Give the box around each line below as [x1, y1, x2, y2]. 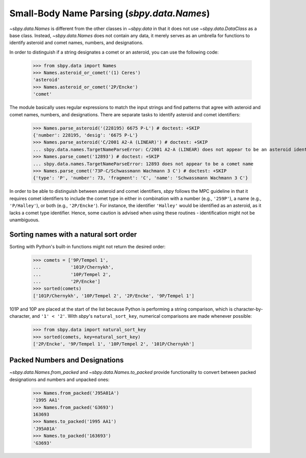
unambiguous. [9, 217, 40, 223]
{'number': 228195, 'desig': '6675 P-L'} [33, 133, 138, 138]
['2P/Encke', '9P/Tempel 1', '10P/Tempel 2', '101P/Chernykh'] [33, 341, 195, 347]
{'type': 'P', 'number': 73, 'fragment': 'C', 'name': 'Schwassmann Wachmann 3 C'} [33, 175, 248, 181]
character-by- [234, 306, 263, 312]
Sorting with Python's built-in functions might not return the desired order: [9, 243, 166, 249]
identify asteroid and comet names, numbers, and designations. [9, 40, 144, 46]
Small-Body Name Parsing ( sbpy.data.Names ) [9, 8, 210, 19]
